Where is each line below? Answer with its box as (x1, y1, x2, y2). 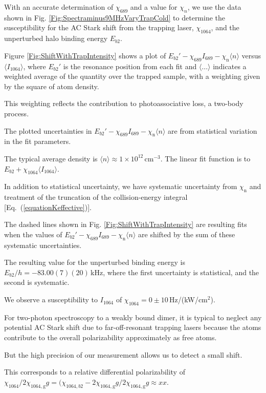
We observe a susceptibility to (4, 294, 98, 305)
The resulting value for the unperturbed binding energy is (4, 257, 185, 267)
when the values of (4, 229, 62, 239)
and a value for (130, 2, 178, 12)
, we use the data (187, 2, 241, 12)
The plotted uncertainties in (4, 125, 92, 136)
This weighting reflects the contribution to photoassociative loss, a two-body (4, 98, 243, 109)
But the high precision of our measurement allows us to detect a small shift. (4, 349, 242, 360)
